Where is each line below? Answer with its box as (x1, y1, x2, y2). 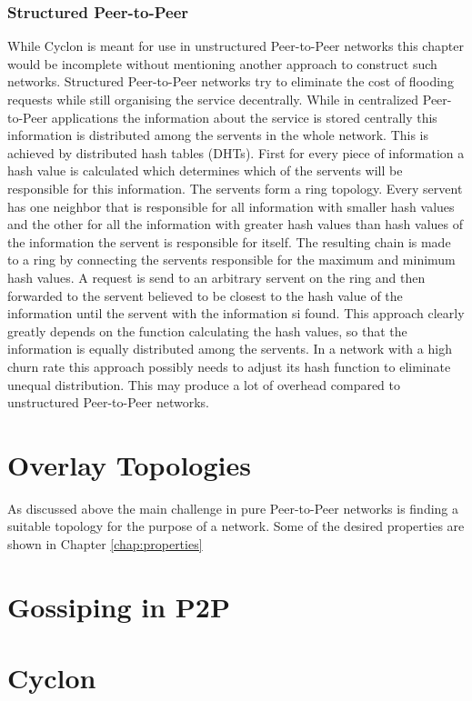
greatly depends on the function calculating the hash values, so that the (7, 321, 407, 340)
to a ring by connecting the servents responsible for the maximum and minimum (7, 250, 456, 269)
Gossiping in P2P (7, 587, 230, 625)
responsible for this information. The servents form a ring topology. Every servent (7, 178, 463, 197)
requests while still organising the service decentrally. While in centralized (7, 90, 419, 108)
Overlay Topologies (7, 446, 251, 483)
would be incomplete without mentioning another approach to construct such (7, 54, 437, 73)
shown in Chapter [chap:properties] (7, 535, 203, 553)
